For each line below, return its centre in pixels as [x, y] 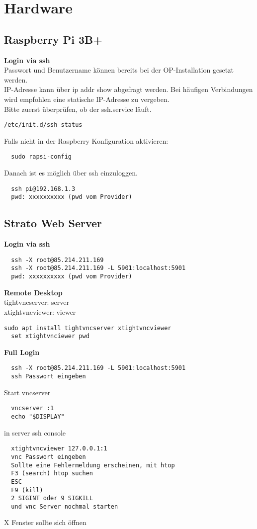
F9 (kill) [27, 490]
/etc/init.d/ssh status [43, 125]
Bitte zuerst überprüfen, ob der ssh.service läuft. [78, 109]
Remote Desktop [33, 292]
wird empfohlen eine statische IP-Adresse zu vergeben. [87, 99]
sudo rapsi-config [42, 157]
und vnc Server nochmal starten [65, 506]
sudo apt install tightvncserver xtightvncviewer [88, 328]
